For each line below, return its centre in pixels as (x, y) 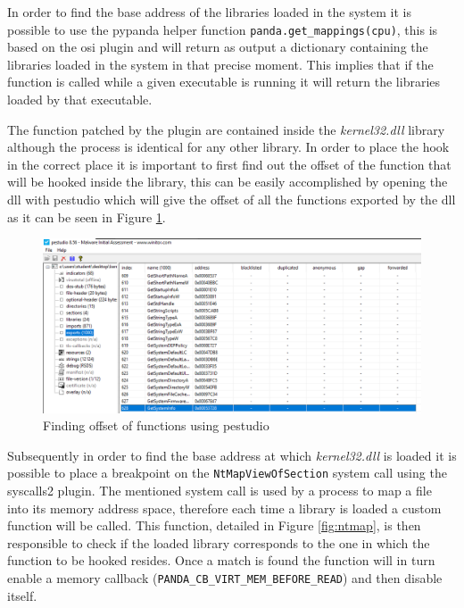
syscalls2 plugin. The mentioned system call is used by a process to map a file (220, 491)
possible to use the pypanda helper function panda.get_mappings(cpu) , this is (223, 29)
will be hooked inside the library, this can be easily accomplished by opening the (228, 182)
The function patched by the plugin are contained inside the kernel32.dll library (226, 129)
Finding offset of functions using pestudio (156, 425)
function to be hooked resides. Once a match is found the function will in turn (221, 560)
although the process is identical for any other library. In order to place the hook (228, 147)
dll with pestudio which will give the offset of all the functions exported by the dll (232, 199)
